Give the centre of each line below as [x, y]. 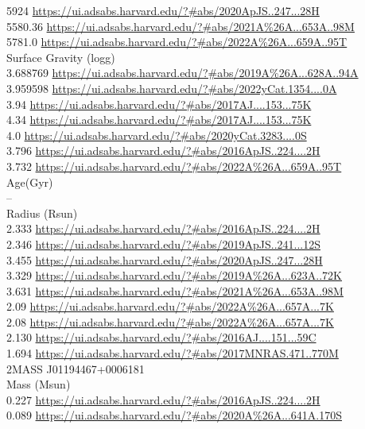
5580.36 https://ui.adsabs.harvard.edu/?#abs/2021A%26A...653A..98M [181, 26]
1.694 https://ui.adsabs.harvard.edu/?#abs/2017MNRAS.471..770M [173, 353]
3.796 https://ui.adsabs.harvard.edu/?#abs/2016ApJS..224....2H [163, 151]
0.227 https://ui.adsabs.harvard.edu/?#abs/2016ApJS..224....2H [163, 399]
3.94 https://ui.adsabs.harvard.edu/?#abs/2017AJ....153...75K [159, 104]
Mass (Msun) [39, 384]
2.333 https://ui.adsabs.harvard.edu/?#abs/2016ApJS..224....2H [163, 228]
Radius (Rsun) [42, 213]
